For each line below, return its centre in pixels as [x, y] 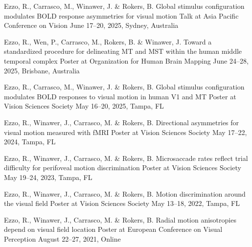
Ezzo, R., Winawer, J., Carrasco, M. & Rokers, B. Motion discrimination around [125, 193]
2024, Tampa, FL [30, 142]
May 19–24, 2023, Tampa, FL [48, 177]
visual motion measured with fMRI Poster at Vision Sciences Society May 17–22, [126, 132]
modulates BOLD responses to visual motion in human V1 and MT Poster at [120, 96]
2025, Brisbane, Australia [42, 70]
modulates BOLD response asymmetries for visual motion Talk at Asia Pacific [121, 15]
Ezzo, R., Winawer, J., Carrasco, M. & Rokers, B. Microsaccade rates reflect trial [126, 158]
